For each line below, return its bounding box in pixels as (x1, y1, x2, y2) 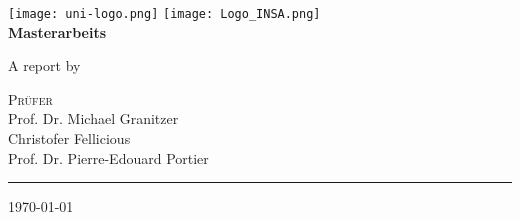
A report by (8, 55, 81, 76)
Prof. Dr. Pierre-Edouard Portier (8, 147, 209, 168)
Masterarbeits (8, 21, 107, 42)
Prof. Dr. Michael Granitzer (8, 108, 179, 129)
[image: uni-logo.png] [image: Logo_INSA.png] (8, 7, 321, 21)
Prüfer (8, 88, 53, 109)
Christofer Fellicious (8, 128, 131, 149)
